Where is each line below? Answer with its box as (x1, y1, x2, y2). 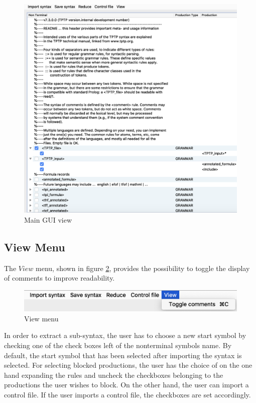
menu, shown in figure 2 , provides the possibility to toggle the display (36, 262, 250, 273)
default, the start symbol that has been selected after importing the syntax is (4, 350, 242, 360)
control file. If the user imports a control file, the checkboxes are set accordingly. (4, 389, 251, 400)
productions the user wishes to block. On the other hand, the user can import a (4, 379, 249, 390)
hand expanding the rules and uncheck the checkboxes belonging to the (4, 369, 223, 380)
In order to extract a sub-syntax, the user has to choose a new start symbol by (4, 330, 246, 341)
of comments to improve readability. (4, 273, 115, 283)
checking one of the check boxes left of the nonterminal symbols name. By (4, 340, 232, 351)
